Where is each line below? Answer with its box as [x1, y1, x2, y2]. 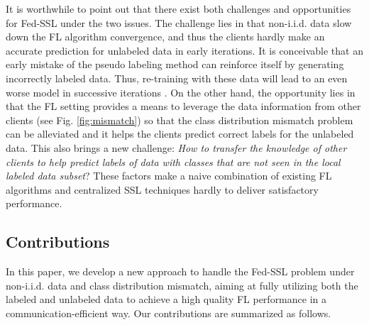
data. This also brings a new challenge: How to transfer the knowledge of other [6, 140, 347, 155]
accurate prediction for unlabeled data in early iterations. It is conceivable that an [6, 43, 363, 57]
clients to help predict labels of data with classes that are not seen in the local [6, 154, 341, 169]
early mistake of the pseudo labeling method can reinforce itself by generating [6, 57, 344, 72]
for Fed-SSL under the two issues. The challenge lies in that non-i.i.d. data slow [6, 15, 352, 30]
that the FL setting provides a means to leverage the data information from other [6, 99, 361, 114]
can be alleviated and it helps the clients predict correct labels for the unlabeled [6, 126, 354, 141]
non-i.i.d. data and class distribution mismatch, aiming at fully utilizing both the [6, 277, 358, 292]
